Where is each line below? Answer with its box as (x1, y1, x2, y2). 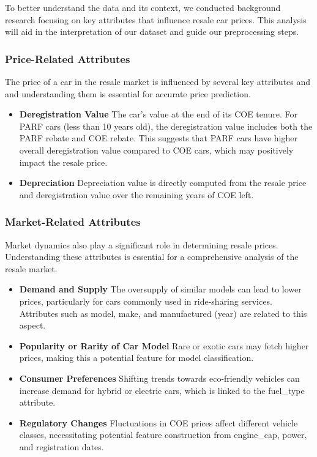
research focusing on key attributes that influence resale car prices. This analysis (5, 13, 307, 26)
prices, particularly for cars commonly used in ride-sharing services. (19, 294, 272, 307)
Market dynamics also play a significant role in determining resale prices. (5, 238, 278, 251)
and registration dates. (19, 440, 104, 453)
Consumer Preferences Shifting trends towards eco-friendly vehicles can (19, 371, 300, 384)
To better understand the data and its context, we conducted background (5, 1, 281, 13)
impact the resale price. (19, 155, 108, 168)
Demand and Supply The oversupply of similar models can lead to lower (19, 283, 302, 295)
